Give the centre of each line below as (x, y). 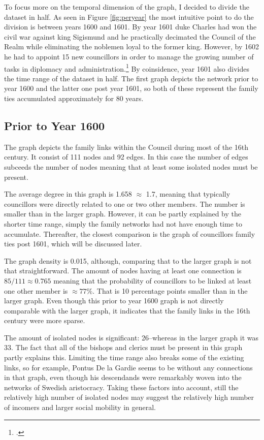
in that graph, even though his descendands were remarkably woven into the (123, 377)
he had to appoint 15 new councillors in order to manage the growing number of (129, 56)
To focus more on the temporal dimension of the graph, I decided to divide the (127, 7)
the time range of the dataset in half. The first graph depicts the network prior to (131, 78)
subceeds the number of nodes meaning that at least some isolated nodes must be (131, 166)
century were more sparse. (45, 320)
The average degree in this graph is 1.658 (68, 194)
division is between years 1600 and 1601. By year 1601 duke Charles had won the (130, 27)
